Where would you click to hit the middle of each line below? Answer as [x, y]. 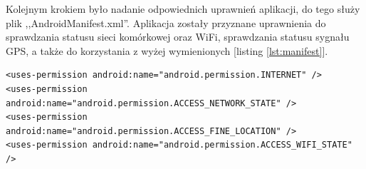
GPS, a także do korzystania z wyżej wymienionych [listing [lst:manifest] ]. [167, 50]
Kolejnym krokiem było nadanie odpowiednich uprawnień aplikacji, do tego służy [183, 9]
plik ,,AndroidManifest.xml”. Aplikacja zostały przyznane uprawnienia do [166, 22]
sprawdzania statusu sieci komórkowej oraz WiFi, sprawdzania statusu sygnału [178, 37]
